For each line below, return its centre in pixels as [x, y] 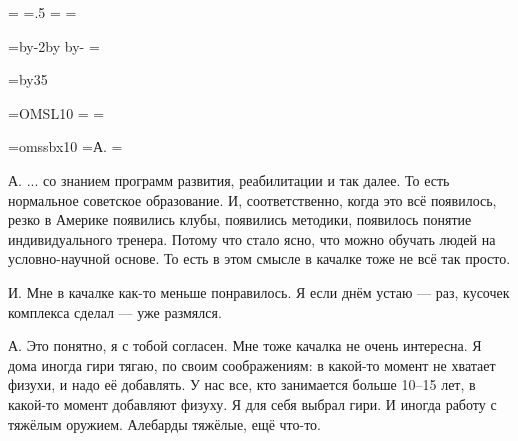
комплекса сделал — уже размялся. [115, 311]
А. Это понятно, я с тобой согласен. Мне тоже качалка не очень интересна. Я [245, 345]
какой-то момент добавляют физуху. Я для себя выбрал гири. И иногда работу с [252, 403]
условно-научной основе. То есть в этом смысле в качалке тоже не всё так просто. [259, 258]
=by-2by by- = [54, 45]
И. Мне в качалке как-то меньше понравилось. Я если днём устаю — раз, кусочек [259, 291]
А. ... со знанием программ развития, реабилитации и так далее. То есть [229, 179]
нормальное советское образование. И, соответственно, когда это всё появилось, [252, 199]
